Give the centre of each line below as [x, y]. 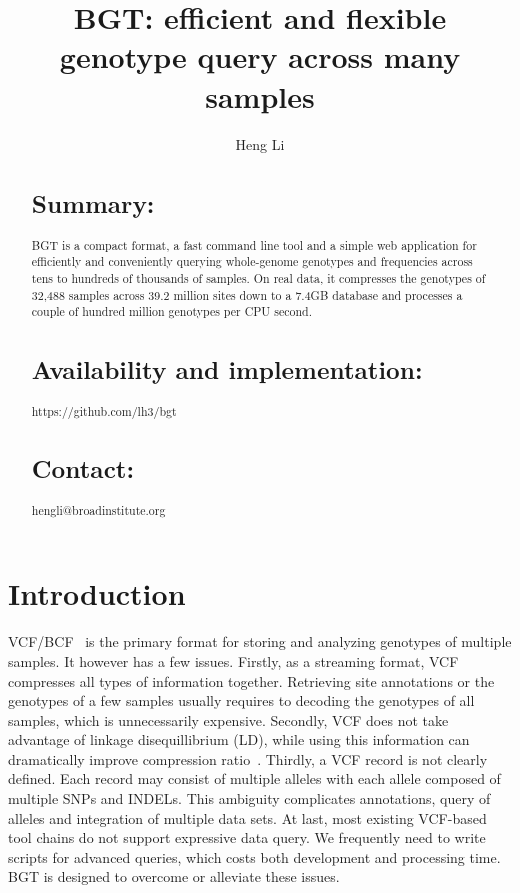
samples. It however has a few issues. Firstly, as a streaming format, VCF [233, 660]
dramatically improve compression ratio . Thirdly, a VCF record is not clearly [248, 758]
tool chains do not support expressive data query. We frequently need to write [247, 837]
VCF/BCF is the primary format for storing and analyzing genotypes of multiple [260, 641]
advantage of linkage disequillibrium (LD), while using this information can [239, 739]
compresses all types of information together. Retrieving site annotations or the [251, 680]
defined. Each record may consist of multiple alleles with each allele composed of [254, 778]
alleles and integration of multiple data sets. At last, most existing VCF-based [247, 817]
